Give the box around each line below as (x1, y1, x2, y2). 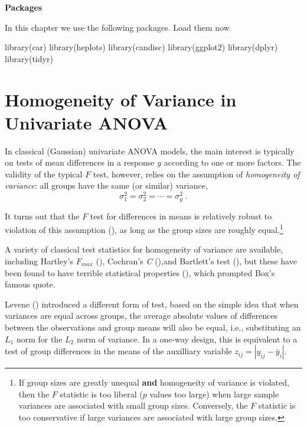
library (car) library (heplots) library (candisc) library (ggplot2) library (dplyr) (5, 41, 278, 53)
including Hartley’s (5, 255, 74, 267)
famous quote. (5, 278, 55, 290)
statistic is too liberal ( (60, 387, 143, 400)
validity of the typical (5, 167, 83, 180)
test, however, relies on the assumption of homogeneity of (93, 167, 300, 180)
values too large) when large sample (149, 387, 279, 400)
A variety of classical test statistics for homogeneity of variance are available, (5, 243, 283, 255)
